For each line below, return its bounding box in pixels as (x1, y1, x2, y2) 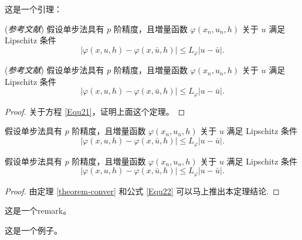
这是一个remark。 (5, 204, 72, 217)
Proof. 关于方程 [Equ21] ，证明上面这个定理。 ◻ (5, 105, 185, 117)
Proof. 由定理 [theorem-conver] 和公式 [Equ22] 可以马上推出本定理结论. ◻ (5, 184, 280, 197)
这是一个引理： (5, 3, 62, 15)
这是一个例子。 (5, 224, 62, 236)
